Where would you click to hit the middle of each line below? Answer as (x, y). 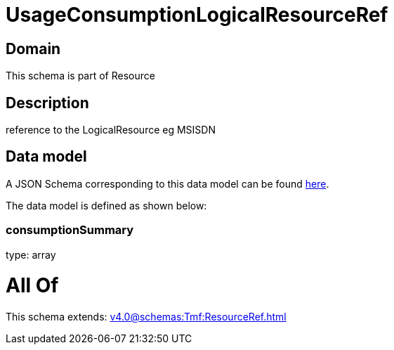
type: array (31, 254)
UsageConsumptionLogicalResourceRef (197, 15)
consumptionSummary (70, 230)
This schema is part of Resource (80, 76)
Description (47, 103)
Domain (33, 48)
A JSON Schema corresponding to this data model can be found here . (168, 183)
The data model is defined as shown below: (106, 205)
